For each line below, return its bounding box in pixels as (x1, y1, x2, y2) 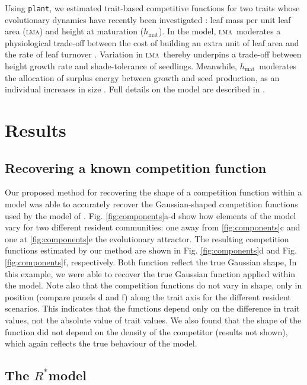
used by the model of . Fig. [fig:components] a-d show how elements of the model (5, 209, 296, 222)
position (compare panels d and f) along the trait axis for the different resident (5, 290, 291, 303)
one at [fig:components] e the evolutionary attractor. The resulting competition (5, 232, 289, 245)
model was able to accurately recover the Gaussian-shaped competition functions (5, 197, 298, 210)
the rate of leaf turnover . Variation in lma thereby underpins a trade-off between (5, 48, 302, 60)
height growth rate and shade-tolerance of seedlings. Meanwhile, (5, 60, 237, 72)
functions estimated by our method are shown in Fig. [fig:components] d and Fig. (5, 244, 297, 256)
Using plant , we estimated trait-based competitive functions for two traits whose (5, 2, 300, 14)
